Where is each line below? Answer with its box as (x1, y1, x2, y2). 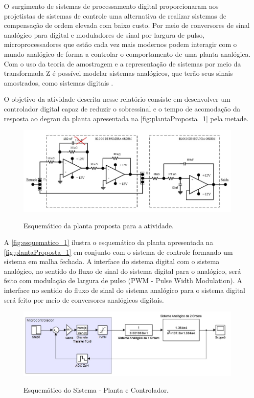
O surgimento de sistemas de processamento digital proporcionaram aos (4, 1, 219, 11)
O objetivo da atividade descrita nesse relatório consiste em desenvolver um (4, 94, 231, 104)
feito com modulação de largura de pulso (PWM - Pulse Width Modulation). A (4, 275, 242, 286)
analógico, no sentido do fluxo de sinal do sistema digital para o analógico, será (4, 265, 241, 276)
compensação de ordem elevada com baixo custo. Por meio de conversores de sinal (4, 20, 250, 30)
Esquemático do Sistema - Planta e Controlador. (23, 384, 169, 395)
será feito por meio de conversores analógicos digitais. (4, 294, 164, 305)
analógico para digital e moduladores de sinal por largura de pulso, (4, 29, 205, 40)
